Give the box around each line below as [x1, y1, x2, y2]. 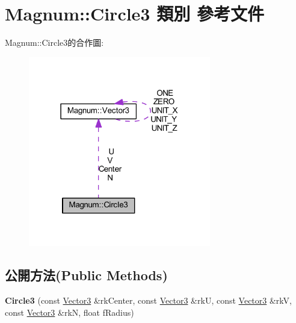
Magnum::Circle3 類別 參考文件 [5, 1, 264, 26]
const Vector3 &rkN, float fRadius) [5, 306, 134, 318]
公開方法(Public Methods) [5, 266, 168, 284]
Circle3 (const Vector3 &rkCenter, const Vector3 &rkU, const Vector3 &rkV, [5, 293, 292, 306]
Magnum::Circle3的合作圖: [5, 36, 104, 49]
